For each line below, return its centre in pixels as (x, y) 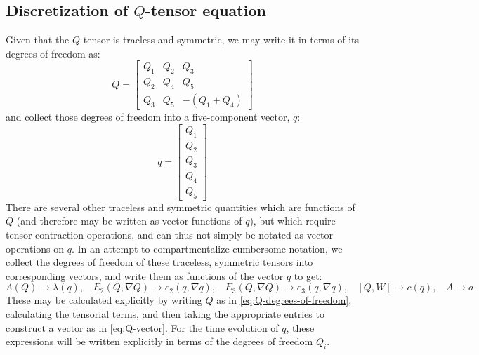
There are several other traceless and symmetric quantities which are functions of (181, 207)
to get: (308, 275)
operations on (35, 248)
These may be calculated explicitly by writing (104, 300)
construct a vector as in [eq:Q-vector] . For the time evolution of (142, 327)
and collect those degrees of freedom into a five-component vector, (148, 117)
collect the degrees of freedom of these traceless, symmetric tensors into (159, 262)
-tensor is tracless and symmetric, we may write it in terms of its (220, 40)
